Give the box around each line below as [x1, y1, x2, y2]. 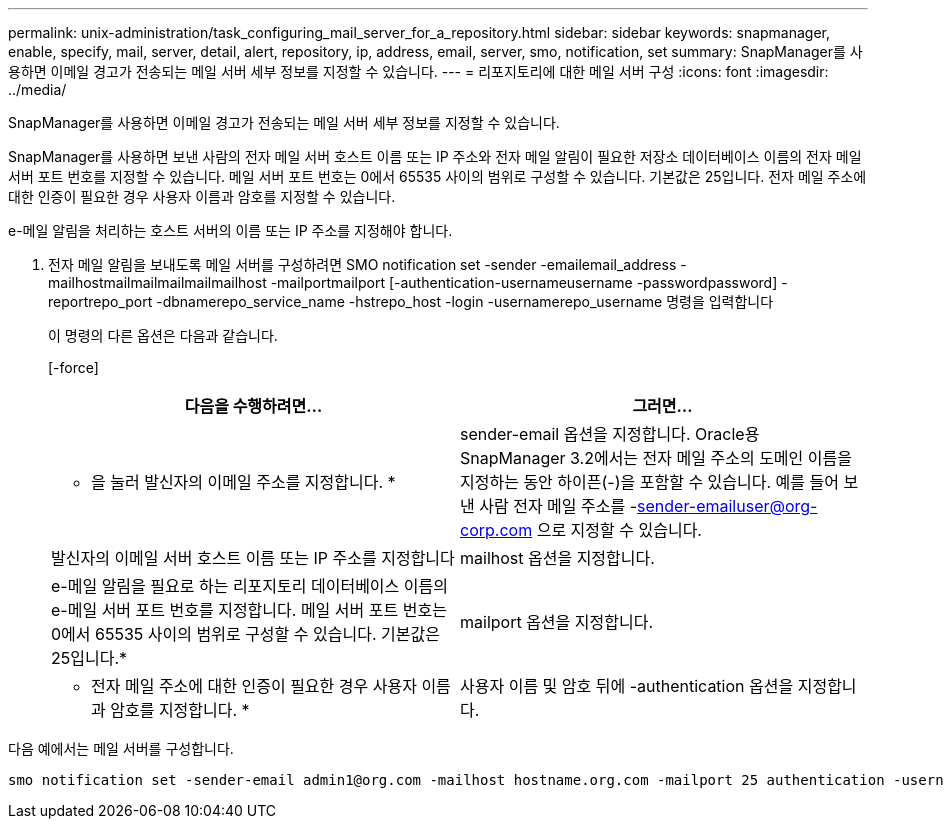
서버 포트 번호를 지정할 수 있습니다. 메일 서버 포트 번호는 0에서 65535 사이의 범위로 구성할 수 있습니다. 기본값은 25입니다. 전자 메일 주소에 [8, 168, 867, 185]
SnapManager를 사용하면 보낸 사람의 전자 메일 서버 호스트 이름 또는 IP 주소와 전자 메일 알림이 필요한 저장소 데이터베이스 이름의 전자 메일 [8, 148, 862, 165]
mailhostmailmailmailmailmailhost [48, 274, 267, 291]
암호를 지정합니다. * [110, 700, 250, 720]
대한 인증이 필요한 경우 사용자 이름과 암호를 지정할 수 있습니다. [8, 188, 396, 205]
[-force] [48, 359, 99, 376]
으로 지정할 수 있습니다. [536, 520, 702, 540]
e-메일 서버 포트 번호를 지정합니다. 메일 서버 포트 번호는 [51, 600, 447, 620]
